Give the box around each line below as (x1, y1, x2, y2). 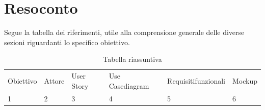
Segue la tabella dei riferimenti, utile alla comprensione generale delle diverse (4, 27, 245, 38)
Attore (44, 75, 65, 86)
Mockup (232, 75, 257, 86)
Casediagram (109, 80, 149, 91)
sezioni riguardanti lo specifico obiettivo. (4, 36, 130, 47)
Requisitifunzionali (167, 75, 225, 86)
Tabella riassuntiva (103, 54, 162, 64)
